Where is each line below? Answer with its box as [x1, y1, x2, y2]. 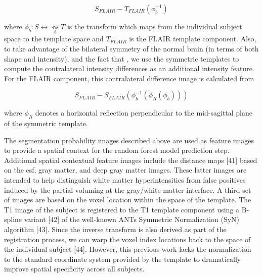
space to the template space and [4, 33, 104, 44]
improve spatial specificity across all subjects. [4, 263, 145, 274]
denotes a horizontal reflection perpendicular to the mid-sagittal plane [35, 107, 253, 118]
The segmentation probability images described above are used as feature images [4, 135, 254, 145]
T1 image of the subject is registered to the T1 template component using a [4, 204, 240, 214]
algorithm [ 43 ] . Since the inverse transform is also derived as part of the [4, 224, 227, 235]
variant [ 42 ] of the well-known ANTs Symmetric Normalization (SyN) [24, 214, 240, 225]
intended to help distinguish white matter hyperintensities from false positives [4, 175, 246, 185]
